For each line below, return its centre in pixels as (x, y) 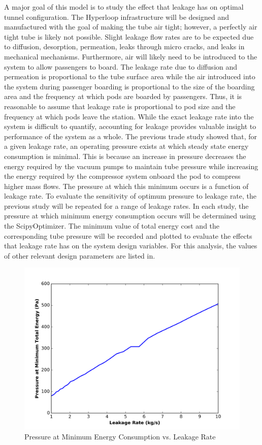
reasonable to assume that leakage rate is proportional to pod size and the (120, 106)
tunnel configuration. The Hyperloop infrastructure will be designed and (117, 17)
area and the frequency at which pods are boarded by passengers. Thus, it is (123, 96)
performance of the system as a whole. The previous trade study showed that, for (131, 136)
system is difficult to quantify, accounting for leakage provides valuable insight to (130, 126)
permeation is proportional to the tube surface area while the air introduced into (130, 76)
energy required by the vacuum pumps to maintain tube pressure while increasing (131, 166)
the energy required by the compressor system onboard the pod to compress (122, 176)
